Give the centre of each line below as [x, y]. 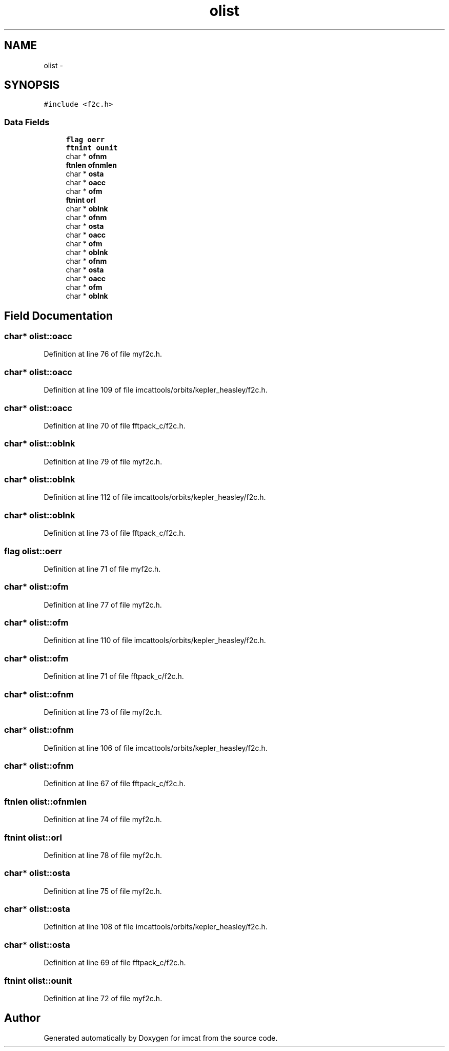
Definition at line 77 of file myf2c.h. [103, 605]
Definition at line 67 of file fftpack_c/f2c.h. [115, 784]
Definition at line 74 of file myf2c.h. [103, 820]
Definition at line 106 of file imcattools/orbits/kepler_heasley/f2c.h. [156, 748]
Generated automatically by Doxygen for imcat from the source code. [161, 1038]
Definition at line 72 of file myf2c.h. [103, 998]
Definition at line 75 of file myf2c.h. [103, 891]
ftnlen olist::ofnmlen [46, 801]
